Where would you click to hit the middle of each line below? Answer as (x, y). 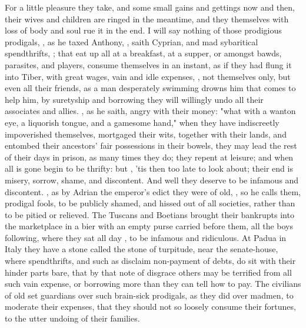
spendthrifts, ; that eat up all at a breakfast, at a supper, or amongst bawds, (143, 53)
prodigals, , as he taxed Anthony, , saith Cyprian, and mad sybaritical (132, 41)
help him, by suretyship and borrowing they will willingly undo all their (134, 99)
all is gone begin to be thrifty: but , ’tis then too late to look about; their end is (149, 168)
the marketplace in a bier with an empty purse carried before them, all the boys (149, 226)
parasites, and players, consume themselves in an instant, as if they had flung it (148, 64)
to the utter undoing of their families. (72, 318)
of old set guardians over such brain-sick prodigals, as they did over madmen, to (149, 295)
